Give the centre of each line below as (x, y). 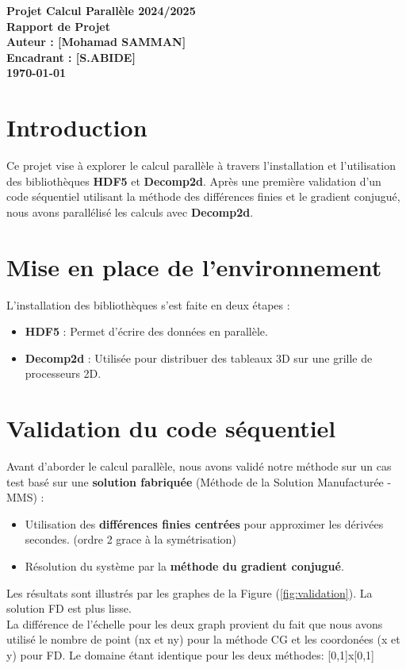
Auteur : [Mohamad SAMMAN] (96, 42)
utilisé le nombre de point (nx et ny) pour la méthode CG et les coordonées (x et (203, 639)
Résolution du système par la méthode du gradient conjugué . (184, 566)
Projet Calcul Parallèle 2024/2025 (101, 10)
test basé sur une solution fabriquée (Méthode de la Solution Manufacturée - (199, 481)
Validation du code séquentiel (171, 428)
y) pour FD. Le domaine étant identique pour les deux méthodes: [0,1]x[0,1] (191, 655)
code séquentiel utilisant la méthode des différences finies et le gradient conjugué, (203, 196)
